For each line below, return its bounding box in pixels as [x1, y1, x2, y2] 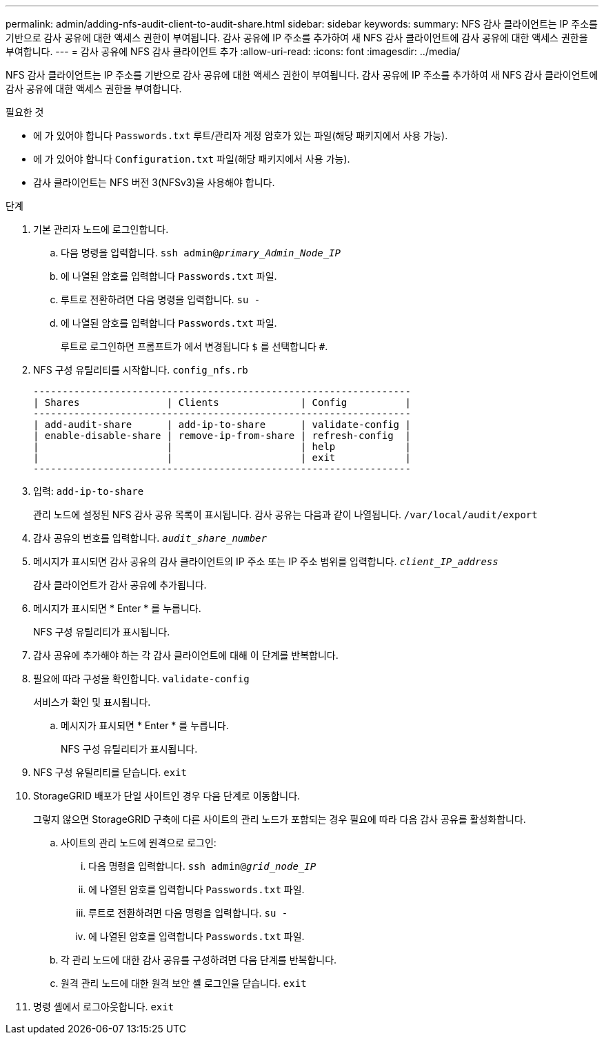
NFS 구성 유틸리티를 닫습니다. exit [33, 766, 187, 778]
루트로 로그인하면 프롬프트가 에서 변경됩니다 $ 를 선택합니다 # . [61, 340, 328, 352]
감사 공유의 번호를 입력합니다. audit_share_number [33, 532, 267, 544]
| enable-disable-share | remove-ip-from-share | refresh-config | [33, 430, 411, 441]
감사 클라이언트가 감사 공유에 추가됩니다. [33, 579, 207, 591]
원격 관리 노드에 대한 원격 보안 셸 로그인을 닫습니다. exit [61, 977, 307, 989]
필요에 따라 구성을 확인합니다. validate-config [33, 673, 250, 684]
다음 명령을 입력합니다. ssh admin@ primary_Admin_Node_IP [61, 247, 341, 258]
